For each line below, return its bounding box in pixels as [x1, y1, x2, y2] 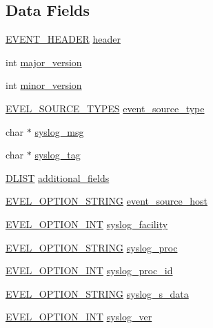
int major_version [6, 54, 82, 69]
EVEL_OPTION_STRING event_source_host [6, 194, 207, 208]
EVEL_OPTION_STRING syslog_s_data [6, 286, 189, 300]
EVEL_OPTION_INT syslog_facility [6, 216, 168, 231]
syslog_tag [34, 147, 81, 162]
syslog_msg [34, 124, 84, 139]
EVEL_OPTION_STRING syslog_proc [6, 240, 178, 254]
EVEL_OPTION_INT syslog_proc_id [6, 263, 173, 278]
